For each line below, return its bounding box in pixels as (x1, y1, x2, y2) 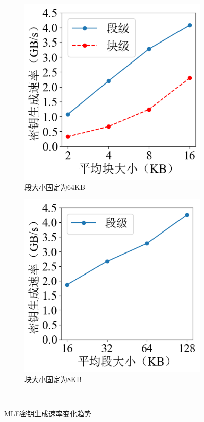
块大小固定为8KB (24, 374, 82, 385)
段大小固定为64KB (24, 181, 85, 192)
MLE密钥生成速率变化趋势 (4, 408, 92, 419)
